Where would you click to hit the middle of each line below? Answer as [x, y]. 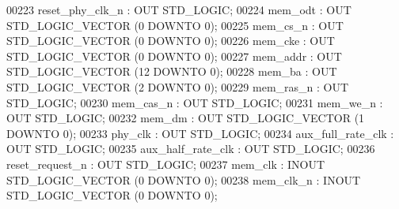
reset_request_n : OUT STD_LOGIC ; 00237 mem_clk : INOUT [166, 164]
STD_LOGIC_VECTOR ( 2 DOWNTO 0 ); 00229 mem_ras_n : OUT [178, 86]
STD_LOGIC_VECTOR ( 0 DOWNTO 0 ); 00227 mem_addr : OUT [174, 56]
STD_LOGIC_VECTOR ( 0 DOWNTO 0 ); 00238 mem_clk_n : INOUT [184, 179]
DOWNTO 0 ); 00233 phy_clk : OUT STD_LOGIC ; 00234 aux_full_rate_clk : [200, 133]
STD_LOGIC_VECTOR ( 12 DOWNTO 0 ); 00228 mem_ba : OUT [172, 71]
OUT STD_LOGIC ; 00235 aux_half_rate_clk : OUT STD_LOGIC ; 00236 [191, 149]
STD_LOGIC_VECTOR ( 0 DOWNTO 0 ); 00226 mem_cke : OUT [171, 41]
